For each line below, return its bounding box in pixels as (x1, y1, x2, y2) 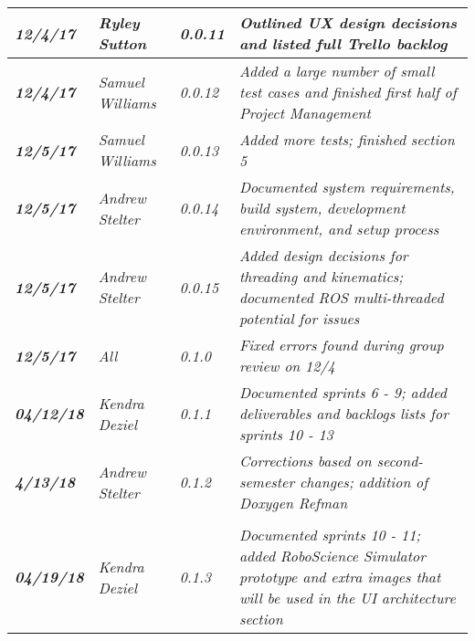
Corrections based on (238, 450, 372, 471)
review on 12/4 (238, 355, 335, 376)
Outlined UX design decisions (238, 12, 458, 33)
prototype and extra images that (238, 566, 441, 587)
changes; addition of (299, 471, 428, 492)
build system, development (238, 197, 406, 218)
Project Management (238, 102, 371, 123)
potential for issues (238, 308, 360, 329)
